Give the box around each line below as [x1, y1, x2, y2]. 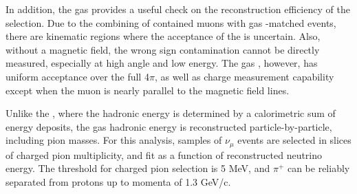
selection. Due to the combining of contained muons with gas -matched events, [6, 15, 336, 30]
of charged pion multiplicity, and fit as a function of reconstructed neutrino [6, 147, 323, 162]
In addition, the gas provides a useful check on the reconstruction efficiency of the [6, 2, 350, 16]
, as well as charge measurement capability [154, 69, 334, 83]
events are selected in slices [237, 133, 351, 147]
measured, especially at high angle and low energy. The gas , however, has [6, 56, 318, 70]
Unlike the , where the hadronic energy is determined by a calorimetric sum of [6, 106, 336, 120]
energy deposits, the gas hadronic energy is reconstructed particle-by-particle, [6, 119, 332, 133]
